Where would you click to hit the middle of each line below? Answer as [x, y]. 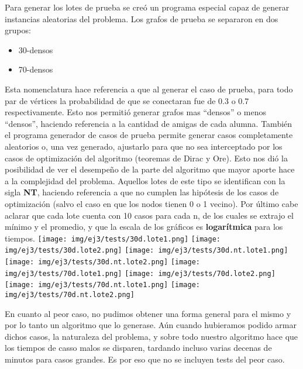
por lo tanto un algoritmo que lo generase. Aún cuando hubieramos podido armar [151, 325]
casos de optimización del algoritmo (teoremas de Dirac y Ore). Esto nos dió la [146, 158]
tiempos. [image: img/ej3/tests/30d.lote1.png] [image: [113, 238]
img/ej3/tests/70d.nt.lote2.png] [70, 294]
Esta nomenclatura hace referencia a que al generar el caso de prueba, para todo [149, 89]
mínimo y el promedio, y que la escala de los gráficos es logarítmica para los [144, 227]
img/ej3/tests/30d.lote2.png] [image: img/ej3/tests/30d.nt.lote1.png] [147, 251]
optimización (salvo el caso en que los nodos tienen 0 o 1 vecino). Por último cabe [151, 203]
